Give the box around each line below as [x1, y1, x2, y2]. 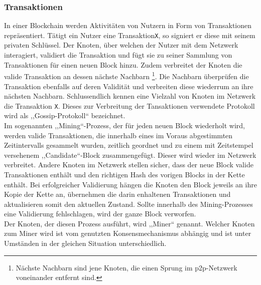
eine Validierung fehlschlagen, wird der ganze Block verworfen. [4, 208, 196, 219]
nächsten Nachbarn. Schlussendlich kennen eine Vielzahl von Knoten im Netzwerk [4, 91, 256, 101]
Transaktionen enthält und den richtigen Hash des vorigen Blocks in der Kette [4, 169, 245, 179]
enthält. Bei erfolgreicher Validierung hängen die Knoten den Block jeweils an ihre [4, 179, 257, 189]
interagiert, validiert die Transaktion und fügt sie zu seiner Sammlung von [4, 50, 232, 60]
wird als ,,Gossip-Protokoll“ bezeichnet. [4, 110, 125, 121]
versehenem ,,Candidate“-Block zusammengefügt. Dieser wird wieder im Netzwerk [4, 149, 256, 160]
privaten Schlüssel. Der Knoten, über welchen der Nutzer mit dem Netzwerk [4, 40, 238, 50]
